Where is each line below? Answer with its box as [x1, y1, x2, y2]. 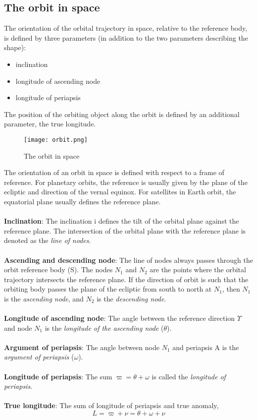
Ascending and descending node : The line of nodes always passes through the [4, 254, 254, 265]
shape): [4, 42, 26, 53]
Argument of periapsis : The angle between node [4, 342, 159, 352]
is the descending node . [97, 293, 166, 303]
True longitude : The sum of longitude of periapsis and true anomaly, [4, 400, 219, 411]
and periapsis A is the [172, 342, 239, 352]
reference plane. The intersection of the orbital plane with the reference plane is [4, 225, 246, 236]
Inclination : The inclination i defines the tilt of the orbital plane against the [4, 216, 239, 226]
